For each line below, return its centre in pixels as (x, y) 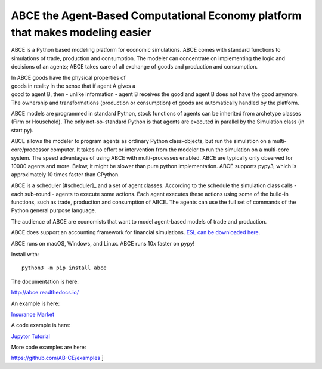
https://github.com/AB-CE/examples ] (57, 358)
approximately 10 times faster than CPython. (66, 174)
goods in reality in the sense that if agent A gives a (73, 86)
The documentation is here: (45, 281)
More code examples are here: (49, 347)
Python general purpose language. (54, 210)
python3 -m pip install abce (64, 268)
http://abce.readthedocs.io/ (45, 293)
